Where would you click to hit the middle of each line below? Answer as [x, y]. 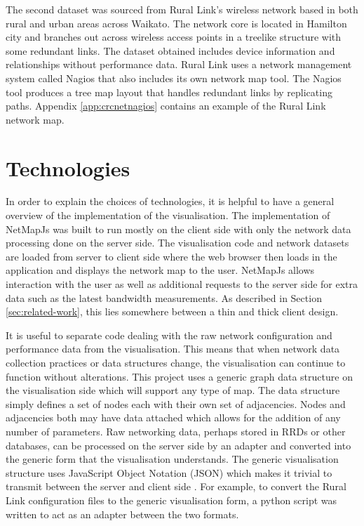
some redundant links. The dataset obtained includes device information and [170, 50]
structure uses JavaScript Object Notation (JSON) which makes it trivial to [169, 472]
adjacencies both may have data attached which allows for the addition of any [173, 417]
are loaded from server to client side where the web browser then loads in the [171, 256]
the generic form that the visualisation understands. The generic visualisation [172, 459]
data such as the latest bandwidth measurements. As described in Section [164, 297]
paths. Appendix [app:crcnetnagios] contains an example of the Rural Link [166, 106]
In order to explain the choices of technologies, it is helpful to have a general [170, 201]
